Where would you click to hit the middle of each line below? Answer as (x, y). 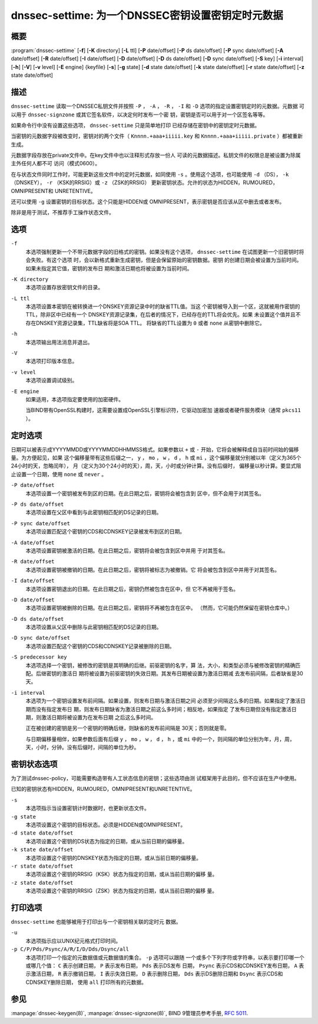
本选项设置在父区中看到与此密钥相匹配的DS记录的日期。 (94, 512)
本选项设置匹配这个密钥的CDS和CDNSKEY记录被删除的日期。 (100, 646)
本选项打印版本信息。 (52, 361)
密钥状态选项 (34, 764)
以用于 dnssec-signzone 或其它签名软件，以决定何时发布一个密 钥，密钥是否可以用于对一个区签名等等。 (140, 114)
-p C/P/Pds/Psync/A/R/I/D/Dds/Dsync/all (70, 949)
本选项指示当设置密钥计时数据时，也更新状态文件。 (87, 808)
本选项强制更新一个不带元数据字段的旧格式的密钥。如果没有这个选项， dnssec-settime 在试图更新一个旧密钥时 (162, 251)
